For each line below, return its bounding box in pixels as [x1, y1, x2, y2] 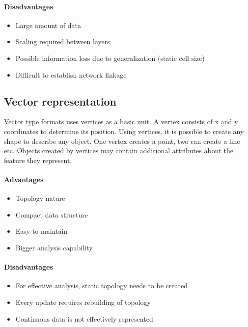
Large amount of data [15, 20, 82, 30]
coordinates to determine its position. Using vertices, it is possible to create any [4, 126, 244, 136]
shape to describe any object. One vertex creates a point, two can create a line [4, 136, 240, 146]
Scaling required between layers [15, 36, 110, 47]
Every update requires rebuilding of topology [15, 297, 151, 307]
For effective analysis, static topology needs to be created [15, 280, 188, 291]
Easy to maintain [15, 226, 68, 236]
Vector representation [4, 93, 117, 109]
